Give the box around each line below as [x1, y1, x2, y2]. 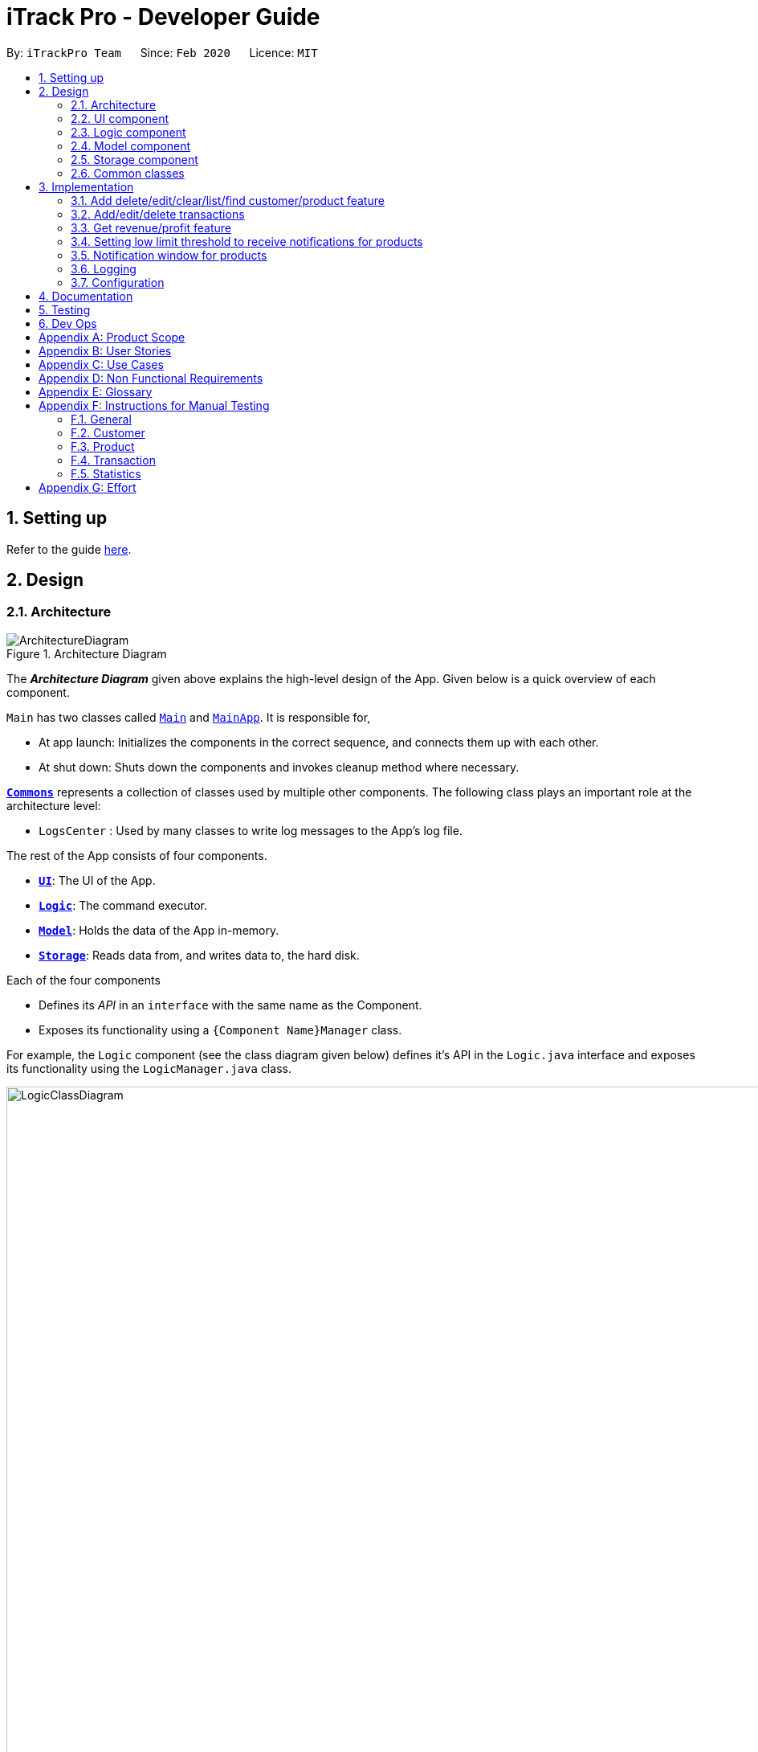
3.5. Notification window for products [71, 248, 267, 262]
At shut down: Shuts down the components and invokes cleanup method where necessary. [39, 759, 520, 774]
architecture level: [6, 798, 101, 813]
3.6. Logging [71, 261, 137, 276]
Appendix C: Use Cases [39, 357, 164, 371]
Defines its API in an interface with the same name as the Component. [39, 997, 422, 1012]
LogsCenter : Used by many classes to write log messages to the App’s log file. [39, 823, 463, 837]
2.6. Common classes [71, 166, 185, 180]
